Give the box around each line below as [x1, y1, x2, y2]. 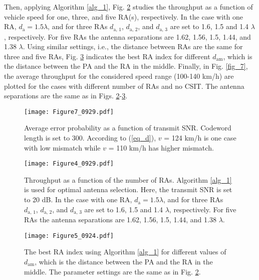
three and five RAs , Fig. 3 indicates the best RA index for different [4, 51, 210, 61]
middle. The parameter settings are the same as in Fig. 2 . [24, 266, 201, 276]
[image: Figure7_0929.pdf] [24, 108, 114, 115]
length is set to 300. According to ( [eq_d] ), [24, 132, 156, 143]
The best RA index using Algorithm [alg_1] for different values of [24, 246, 226, 257]
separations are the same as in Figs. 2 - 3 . [4, 90, 128, 101]
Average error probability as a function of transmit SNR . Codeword [24, 122, 231, 133]
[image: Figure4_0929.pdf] [24, 160, 114, 168]
